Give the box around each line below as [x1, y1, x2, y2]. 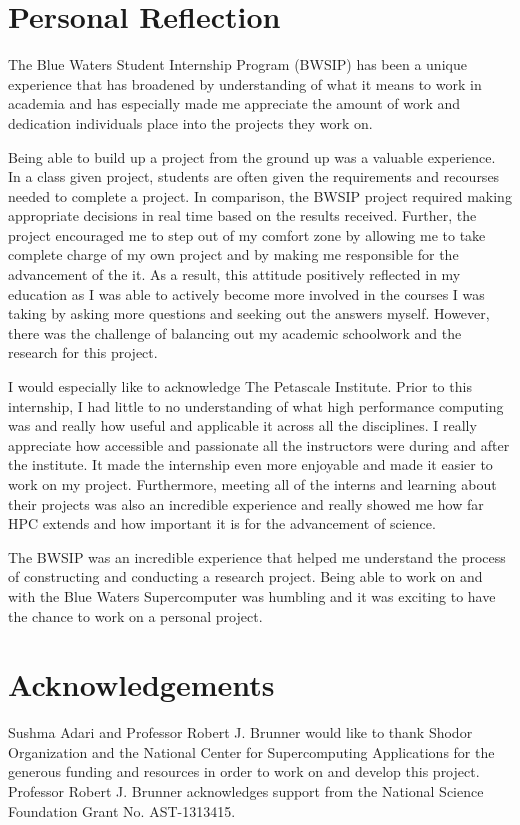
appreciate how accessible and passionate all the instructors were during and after [8, 434, 510, 455]
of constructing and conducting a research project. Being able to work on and [8, 566, 483, 587]
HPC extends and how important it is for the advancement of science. [8, 513, 436, 534]
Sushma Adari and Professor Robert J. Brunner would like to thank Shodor [8, 722, 473, 743]
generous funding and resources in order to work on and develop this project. [8, 761, 480, 782]
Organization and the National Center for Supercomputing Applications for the [8, 741, 495, 762]
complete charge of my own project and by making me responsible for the [8, 244, 459, 265]
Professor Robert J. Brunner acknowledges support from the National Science [8, 781, 484, 802]
